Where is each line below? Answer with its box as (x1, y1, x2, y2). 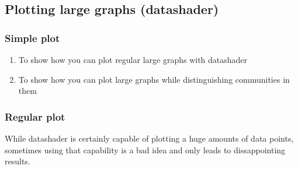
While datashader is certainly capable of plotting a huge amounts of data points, (5, 132, 294, 144)
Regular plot (5, 109, 65, 124)
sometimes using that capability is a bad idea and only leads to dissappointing (5, 143, 286, 156)
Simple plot (5, 30, 60, 45)
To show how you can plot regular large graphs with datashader (18, 54, 248, 65)
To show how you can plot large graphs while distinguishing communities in (18, 73, 290, 85)
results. (5, 155, 30, 167)
